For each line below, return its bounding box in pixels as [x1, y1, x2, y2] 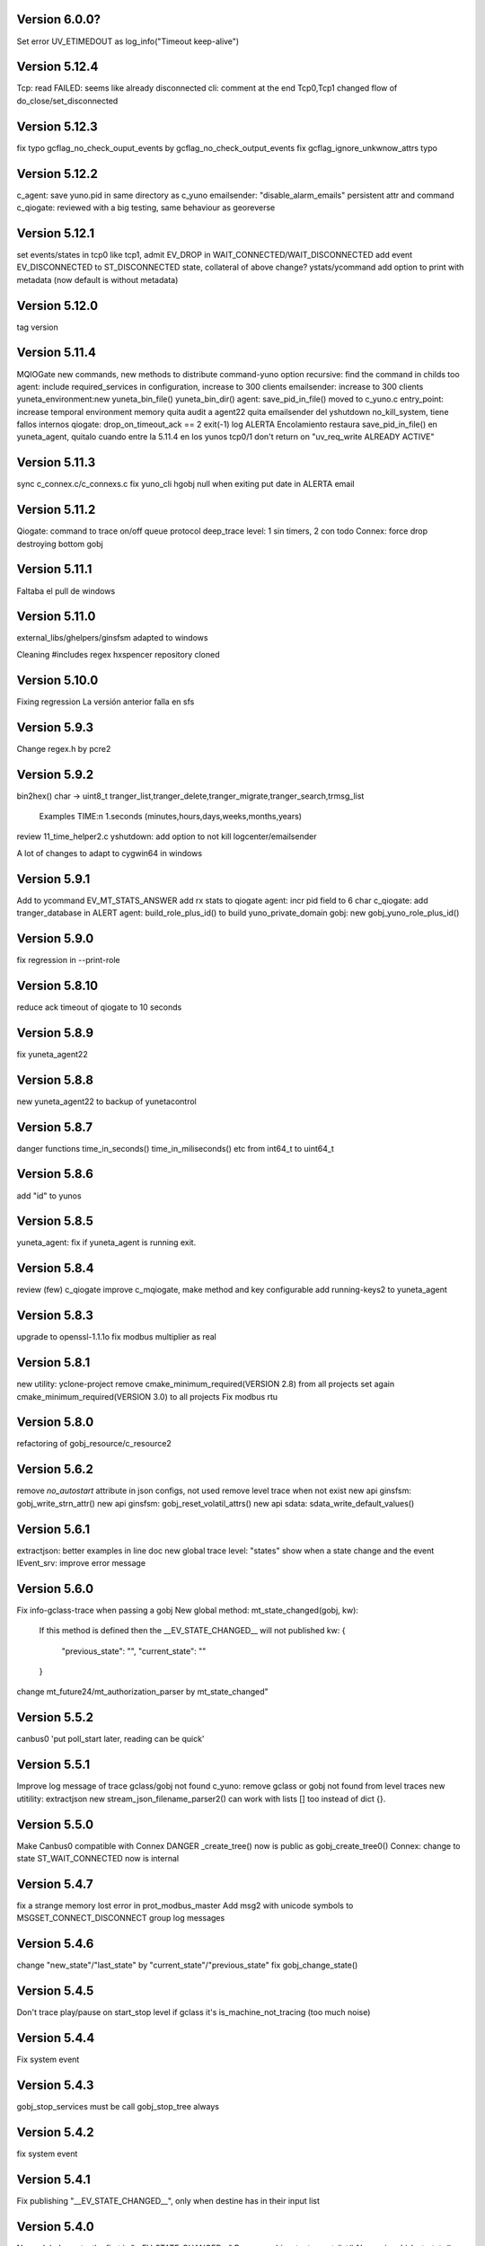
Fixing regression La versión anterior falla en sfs [16, 696, 195, 707]
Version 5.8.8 [16, 1072, 94, 1087]
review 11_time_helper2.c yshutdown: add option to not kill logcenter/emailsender [16, 831, 317, 842]
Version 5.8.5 [16, 1214, 94, 1229]
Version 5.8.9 [16, 1025, 94, 1040]
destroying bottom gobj [16, 538, 103, 549]
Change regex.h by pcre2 [16, 743, 111, 754]
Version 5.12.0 [16, 297, 99, 314]
